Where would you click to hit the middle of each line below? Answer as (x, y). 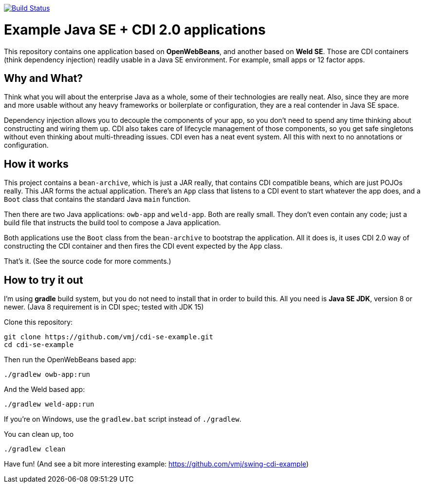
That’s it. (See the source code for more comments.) (88, 261)
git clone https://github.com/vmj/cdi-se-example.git (109, 337)
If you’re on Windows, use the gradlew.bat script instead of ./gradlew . (123, 419)
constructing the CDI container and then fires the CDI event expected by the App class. (143, 246)
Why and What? (44, 78)
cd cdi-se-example (39, 345)
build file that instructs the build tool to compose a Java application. (112, 223)
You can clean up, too (39, 434)
